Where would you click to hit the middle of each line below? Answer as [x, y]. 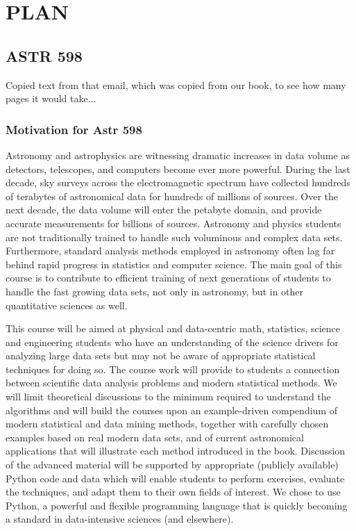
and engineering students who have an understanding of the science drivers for [172, 342]
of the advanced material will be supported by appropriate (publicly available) [172, 465]
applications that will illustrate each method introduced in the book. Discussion [176, 451]
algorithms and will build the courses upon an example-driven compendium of [171, 410]
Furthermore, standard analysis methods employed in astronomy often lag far [170, 251]
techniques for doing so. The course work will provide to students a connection [173, 369]
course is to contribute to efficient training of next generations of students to [168, 278]
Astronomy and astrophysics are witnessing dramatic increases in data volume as [178, 155]
